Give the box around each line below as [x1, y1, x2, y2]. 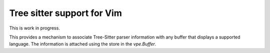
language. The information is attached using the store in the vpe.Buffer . [9, 41, 156, 47]
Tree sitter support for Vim [9, 7, 122, 18]
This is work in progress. [9, 25, 60, 31]
